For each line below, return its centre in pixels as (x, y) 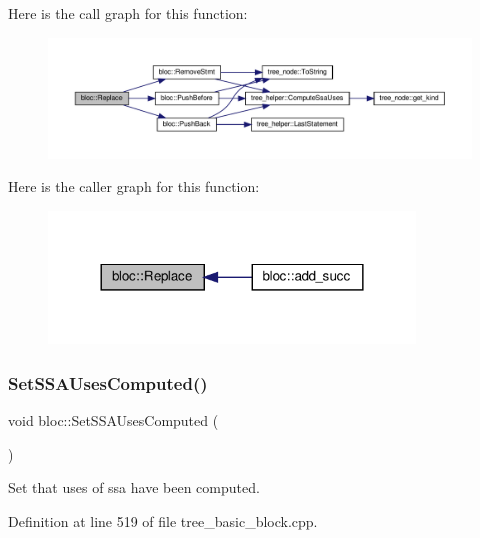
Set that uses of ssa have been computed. (134, 487)
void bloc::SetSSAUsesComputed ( (113, 420)
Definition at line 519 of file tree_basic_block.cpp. (163, 521)
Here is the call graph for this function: (128, 13)
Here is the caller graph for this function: (134, 186)
